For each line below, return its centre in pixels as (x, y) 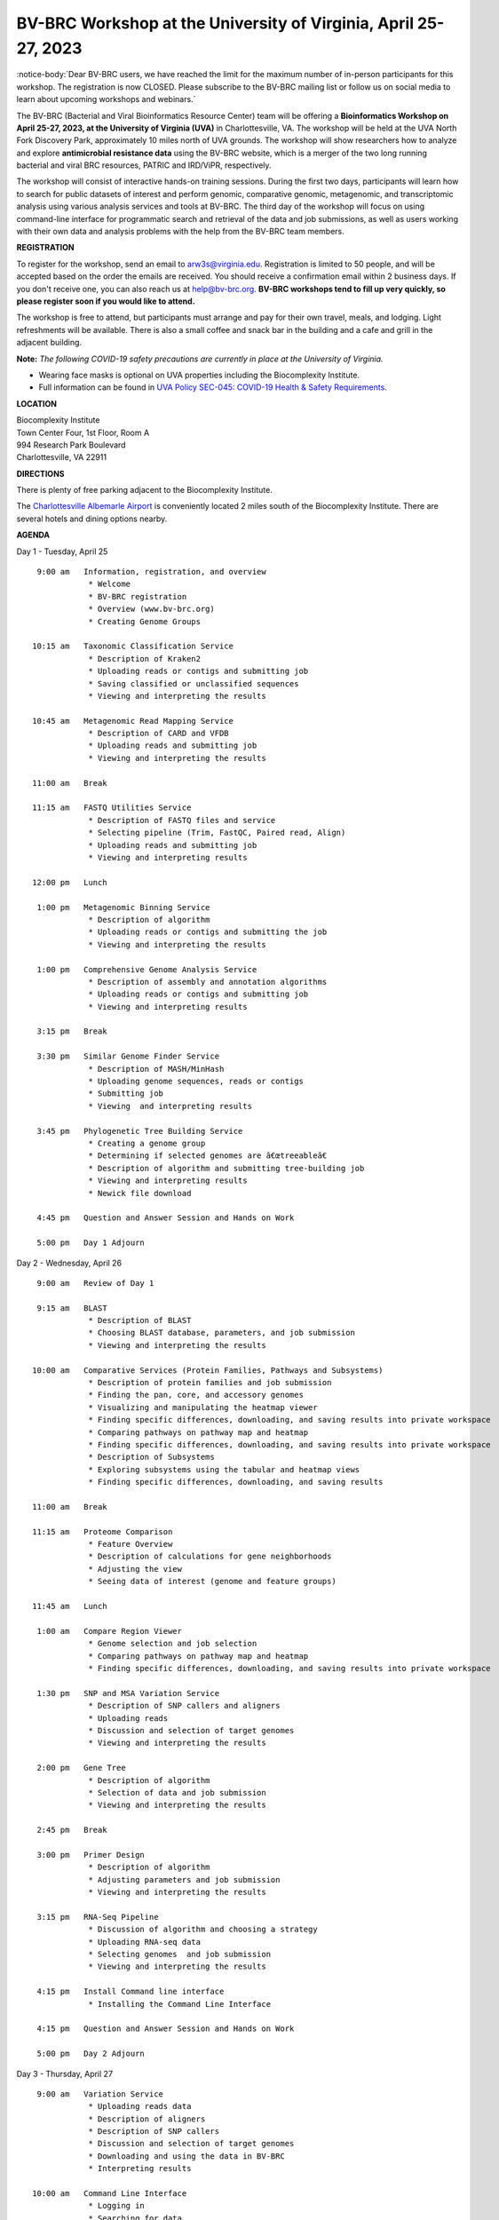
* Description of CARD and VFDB (159, 733)
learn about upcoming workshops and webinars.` (106, 99)
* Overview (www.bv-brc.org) (151, 609)
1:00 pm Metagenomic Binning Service (123, 907)
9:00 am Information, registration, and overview (151, 572)
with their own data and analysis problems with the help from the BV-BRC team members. (181, 232)
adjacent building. (49, 343)
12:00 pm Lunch (70, 882)
